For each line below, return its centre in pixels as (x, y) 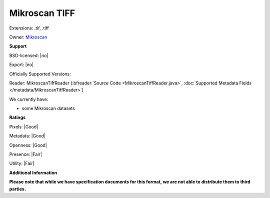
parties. (17, 189)
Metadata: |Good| (27, 136)
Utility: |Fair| (22, 163)
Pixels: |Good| (24, 126)
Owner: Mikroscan (28, 37)
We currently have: (29, 99)
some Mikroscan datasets (48, 108)
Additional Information (33, 172)
